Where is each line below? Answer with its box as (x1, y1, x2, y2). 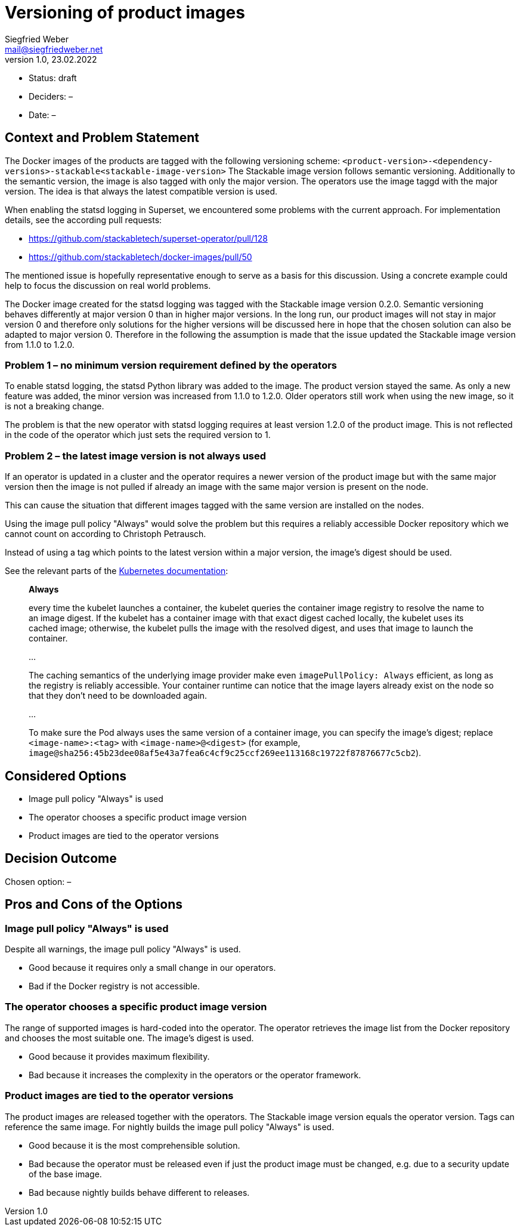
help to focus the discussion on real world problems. (5, 280, 211, 291)
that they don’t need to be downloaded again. (29, 690, 208, 701)
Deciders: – (29, 91, 73, 101)
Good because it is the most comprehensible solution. (29, 1140, 240, 1150)
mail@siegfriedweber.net (5, 44, 103, 54)
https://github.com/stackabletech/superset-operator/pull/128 (29, 233, 268, 243)
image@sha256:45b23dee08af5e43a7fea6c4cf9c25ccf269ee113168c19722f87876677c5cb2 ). (29, 748, 422, 758)
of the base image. (29, 1168, 102, 1179)
